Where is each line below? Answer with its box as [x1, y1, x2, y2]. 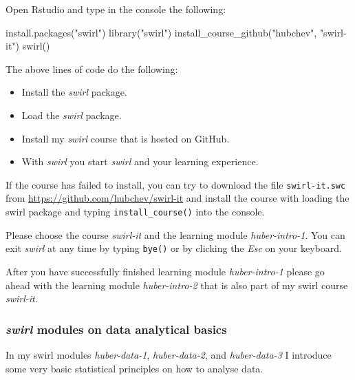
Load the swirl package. [21, 107, 122, 122]
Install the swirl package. [21, 85, 127, 99]
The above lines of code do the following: [6, 61, 178, 76]
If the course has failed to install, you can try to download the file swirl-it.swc [6, 177, 346, 191]
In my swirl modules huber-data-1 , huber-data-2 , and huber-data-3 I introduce [6, 347, 332, 361]
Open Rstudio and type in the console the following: [6, 2, 226, 16]
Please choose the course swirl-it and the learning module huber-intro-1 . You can [6, 227, 345, 242]
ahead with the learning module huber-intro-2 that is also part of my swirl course [6, 277, 348, 292]
